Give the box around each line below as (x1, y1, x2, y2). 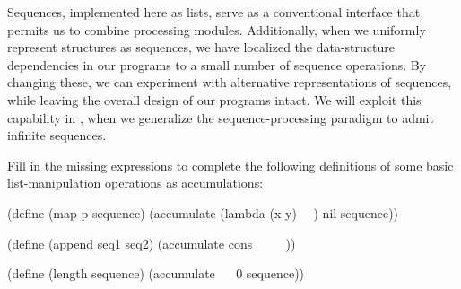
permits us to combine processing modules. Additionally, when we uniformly (7, 20, 426, 39)
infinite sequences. (7, 126, 107, 144)
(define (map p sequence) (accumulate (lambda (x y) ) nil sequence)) (7, 203, 399, 222)
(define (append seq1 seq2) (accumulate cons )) (7, 233, 296, 252)
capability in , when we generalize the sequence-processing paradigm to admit (7, 108, 434, 127)
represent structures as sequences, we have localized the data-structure (7, 38, 395, 57)
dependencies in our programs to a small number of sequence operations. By (7, 55, 427, 74)
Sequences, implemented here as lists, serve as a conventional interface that (7, 3, 421, 21)
